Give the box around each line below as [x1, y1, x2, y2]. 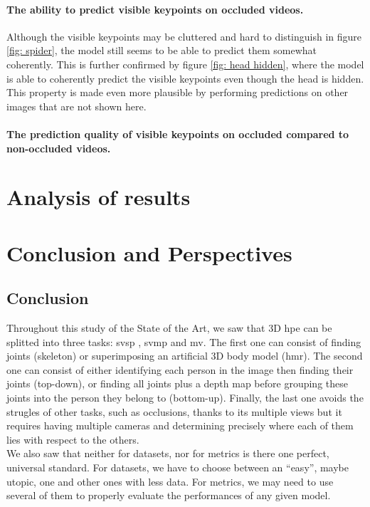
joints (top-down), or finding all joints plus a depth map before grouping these [6, 376, 348, 391]
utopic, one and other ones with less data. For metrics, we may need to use [6, 474, 334, 488]
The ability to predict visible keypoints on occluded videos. [6, 1, 304, 16]
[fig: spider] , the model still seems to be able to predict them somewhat [6, 43, 317, 58]
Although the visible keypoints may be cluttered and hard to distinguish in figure [6, 28, 362, 43]
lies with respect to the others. [6, 432, 139, 446]
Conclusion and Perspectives [6, 238, 292, 267]
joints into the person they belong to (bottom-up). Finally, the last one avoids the [6, 390, 364, 405]
